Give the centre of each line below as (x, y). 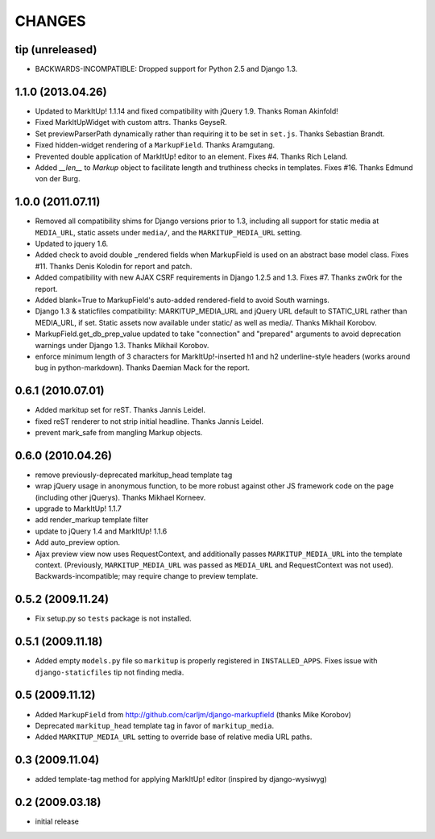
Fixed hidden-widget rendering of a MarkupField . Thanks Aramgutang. (155, 145)
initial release (57, 821)
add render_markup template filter (92, 520)
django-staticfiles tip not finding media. (110, 672)
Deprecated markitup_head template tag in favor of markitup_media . (154, 725)
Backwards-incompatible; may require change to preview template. (147, 576)
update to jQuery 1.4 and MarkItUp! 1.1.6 (101, 531)
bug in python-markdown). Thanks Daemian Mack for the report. (142, 368)
